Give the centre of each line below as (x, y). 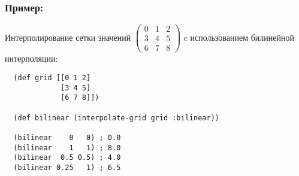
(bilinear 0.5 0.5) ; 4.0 (67, 158)
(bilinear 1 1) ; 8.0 (67, 148)
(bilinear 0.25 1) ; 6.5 (67, 167)
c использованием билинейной (239, 37)
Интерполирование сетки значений (68, 37)
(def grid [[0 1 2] (52, 78)
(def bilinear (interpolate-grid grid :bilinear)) (116, 118)
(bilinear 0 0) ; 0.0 (67, 137)
